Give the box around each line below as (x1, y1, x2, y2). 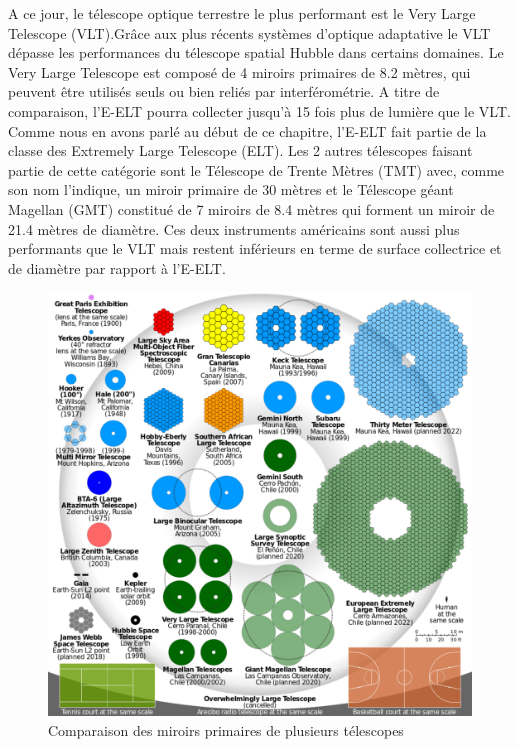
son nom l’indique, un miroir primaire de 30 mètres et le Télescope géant (8, 179, 454, 200)
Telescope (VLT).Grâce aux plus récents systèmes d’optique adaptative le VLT (8, 22, 491, 43)
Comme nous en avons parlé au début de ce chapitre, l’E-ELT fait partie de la (8, 120, 487, 141)
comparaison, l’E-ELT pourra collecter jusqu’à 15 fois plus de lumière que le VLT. (8, 100, 511, 121)
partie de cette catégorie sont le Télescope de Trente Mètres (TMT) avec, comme (8, 159, 505, 180)
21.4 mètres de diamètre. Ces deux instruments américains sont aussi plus (8, 218, 460, 239)
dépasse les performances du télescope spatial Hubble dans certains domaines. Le (8, 42, 504, 63)
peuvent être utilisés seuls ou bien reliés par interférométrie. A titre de (8, 81, 440, 102)
